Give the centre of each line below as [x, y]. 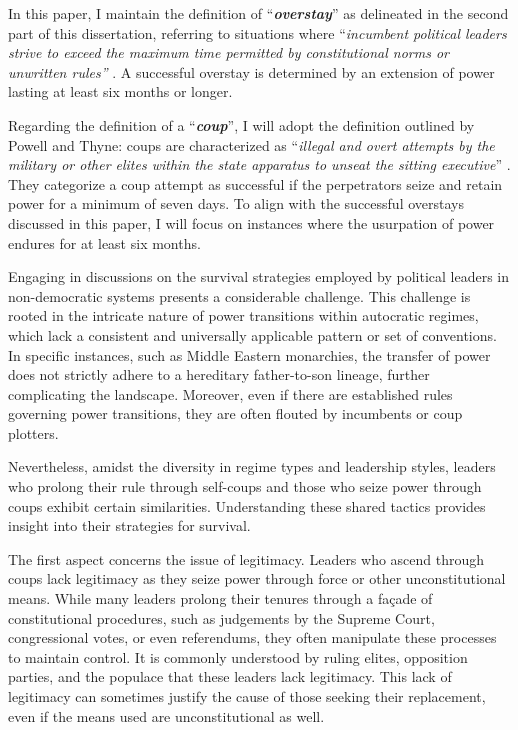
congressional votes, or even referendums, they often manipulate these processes [252, 637]
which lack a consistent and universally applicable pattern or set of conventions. [252, 334]
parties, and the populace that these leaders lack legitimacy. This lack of [230, 676]
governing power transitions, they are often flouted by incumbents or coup [235, 413]
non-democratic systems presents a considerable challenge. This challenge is [239, 295]
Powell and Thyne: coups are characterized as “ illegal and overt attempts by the [251, 144]
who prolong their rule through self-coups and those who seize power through [245, 486]
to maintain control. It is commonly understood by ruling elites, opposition [238, 656]
